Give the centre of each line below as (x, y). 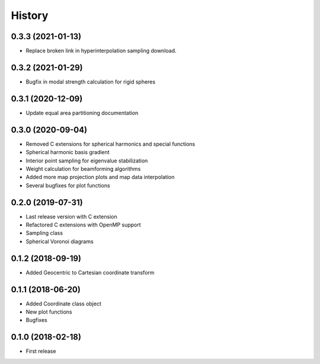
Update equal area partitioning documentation (82, 113)
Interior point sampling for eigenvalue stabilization (87, 161)
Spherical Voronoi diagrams (60, 241)
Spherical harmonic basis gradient (68, 152)
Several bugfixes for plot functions (68, 185)
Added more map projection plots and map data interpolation (100, 177)
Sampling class (44, 233)
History (30, 15)
